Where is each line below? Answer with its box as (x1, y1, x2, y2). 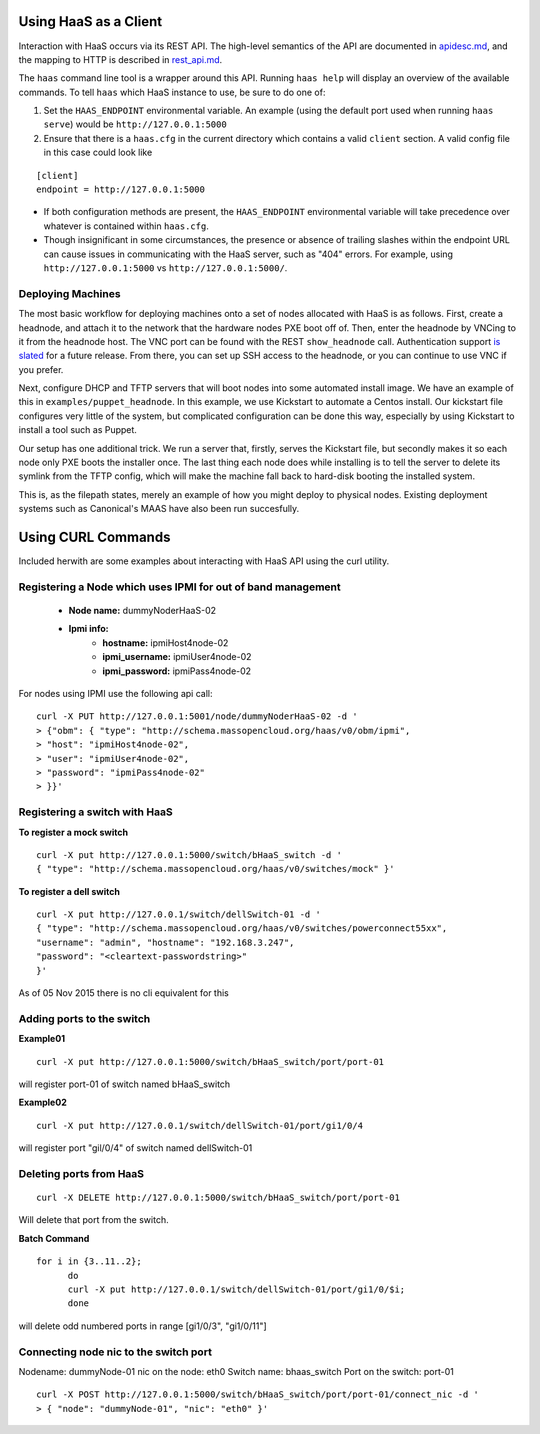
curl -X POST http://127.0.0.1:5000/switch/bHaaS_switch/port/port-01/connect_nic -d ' (36, 1389, 480, 1400)
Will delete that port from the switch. (18, 1214, 169, 1226)
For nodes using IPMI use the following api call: (18, 688, 213, 700)
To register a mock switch (18, 826, 129, 838)
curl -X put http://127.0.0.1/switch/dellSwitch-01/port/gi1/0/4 (36, 1120, 364, 1131)
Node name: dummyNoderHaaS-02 (68, 605, 217, 617)
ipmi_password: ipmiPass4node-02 (102, 665, 252, 677)
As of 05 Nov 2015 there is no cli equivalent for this (18, 987, 229, 999)
